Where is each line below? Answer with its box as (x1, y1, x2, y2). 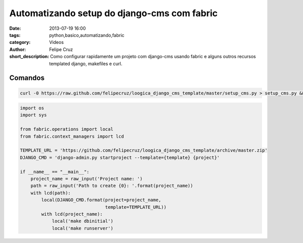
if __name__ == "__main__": (20, 169, 89, 174)
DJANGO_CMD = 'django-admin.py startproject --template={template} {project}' (20, 155, 220, 160)
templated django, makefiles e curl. (49, 61, 123, 67)
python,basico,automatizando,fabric (49, 32, 125, 38)
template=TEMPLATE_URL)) (105, 204, 167, 210)
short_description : (9, 54, 49, 60)
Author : (9, 46, 26, 53)
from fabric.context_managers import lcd (20, 133, 124, 139)
